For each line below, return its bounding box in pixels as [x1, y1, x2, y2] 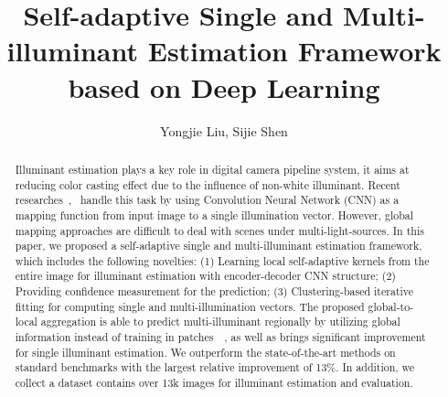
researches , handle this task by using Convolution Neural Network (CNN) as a [15, 192, 400, 208]
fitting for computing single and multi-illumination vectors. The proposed [15, 298, 365, 314]
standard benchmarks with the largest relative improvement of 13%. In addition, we [15, 359, 415, 375]
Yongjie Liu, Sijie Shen [160, 121, 288, 140]
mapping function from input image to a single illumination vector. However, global [15, 207, 413, 222]
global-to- [368, 298, 414, 314]
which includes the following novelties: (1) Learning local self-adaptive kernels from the [15, 252, 430, 268]
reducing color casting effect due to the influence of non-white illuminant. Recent [15, 177, 400, 192]
